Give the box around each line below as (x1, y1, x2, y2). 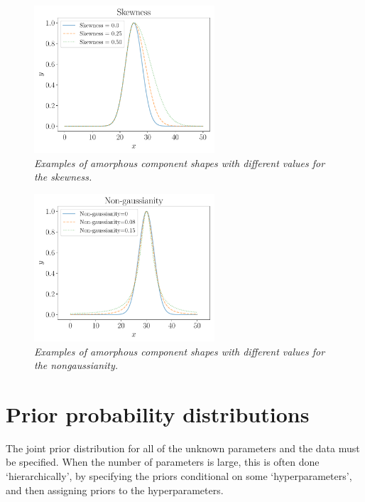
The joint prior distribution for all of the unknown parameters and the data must (6, 440, 360, 455)
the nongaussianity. (34, 358, 119, 373)
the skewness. (34, 169, 92, 184)
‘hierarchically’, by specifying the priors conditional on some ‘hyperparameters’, (6, 469, 352, 484)
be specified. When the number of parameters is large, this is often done (6, 454, 320, 469)
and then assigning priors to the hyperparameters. (6, 482, 224, 497)
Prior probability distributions (6, 399, 310, 428)
